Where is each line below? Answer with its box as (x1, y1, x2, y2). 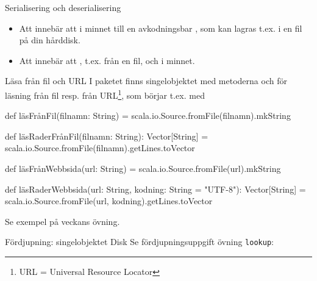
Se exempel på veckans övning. (5, 215, 120, 227)
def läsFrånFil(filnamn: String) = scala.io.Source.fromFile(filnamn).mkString (5, 109, 291, 122)
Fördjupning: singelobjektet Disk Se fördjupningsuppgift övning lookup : (5, 235, 274, 248)
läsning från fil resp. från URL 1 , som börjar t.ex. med (5, 87, 205, 101)
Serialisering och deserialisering (5, 1, 121, 13)
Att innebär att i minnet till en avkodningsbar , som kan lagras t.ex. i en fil (19, 21, 302, 34)
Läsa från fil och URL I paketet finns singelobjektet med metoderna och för (5, 74, 287, 87)
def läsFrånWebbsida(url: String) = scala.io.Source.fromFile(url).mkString (5, 162, 281, 174)
